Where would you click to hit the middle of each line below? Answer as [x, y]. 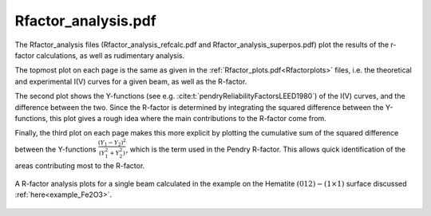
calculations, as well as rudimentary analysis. [111, 55]
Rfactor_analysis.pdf [86, 21]
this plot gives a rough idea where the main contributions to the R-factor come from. [188, 118]
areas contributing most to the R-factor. [80, 165]
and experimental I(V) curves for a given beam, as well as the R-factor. [131, 81]
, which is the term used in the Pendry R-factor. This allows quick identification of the [266, 149]
